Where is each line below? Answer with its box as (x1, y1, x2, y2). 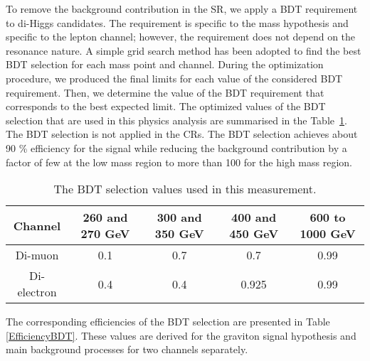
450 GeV (229, 225, 279, 242)
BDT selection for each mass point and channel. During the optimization (6, 57, 324, 72)
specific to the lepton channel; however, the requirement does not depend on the (6, 29, 356, 44)
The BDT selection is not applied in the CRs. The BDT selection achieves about (6, 126, 358, 141)
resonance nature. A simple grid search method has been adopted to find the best (6, 43, 361, 58)
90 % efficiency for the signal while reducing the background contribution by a (6, 140, 347, 155)
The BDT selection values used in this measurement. (53, 180, 317, 198)
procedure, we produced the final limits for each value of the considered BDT (6, 70, 343, 85)
